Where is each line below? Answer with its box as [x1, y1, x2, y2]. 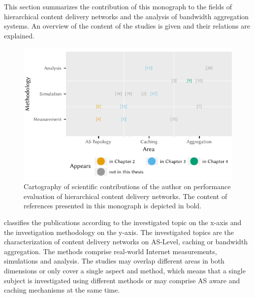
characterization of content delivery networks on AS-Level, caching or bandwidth [4, 236, 248, 247]
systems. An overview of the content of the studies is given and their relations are [4, 21, 250, 31]
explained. [4, 30, 34, 40]
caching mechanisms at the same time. [4, 285, 120, 295]
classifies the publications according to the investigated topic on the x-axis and [4, 217, 242, 228]
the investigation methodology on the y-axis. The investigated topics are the [4, 227, 234, 237]
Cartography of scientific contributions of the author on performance [24, 181, 231, 192]
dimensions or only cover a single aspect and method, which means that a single [4, 265, 246, 276]
